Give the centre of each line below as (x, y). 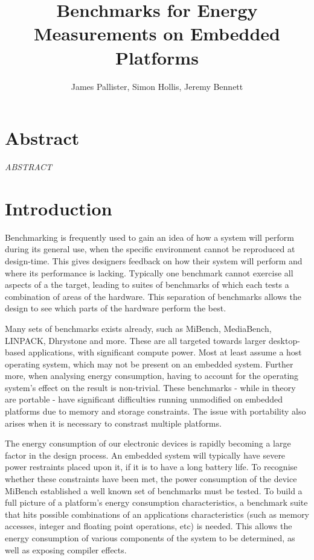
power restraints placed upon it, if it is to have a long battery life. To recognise (151, 467)
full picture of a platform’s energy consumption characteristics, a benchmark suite (156, 502)
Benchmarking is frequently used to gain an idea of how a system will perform (149, 237)
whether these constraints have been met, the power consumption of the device (151, 479)
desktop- (284, 340)
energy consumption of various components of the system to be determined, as (150, 538)
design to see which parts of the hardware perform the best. (116, 308)
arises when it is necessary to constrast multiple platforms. (113, 423)
